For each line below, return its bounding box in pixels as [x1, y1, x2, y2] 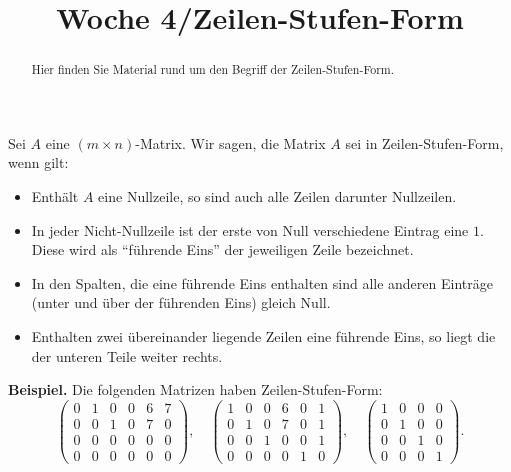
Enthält [31, 186, 79, 207]
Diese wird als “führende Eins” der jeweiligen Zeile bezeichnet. [31, 239, 414, 260]
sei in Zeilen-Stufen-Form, [345, 132, 504, 153]
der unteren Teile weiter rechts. [31, 345, 223, 366]
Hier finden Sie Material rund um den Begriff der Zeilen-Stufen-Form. [31, 61, 395, 78]
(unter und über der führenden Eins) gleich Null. [31, 292, 331, 313]
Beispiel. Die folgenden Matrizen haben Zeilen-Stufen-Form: [8, 379, 383, 400]
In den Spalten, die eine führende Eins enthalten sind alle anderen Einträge [31, 272, 493, 293]
